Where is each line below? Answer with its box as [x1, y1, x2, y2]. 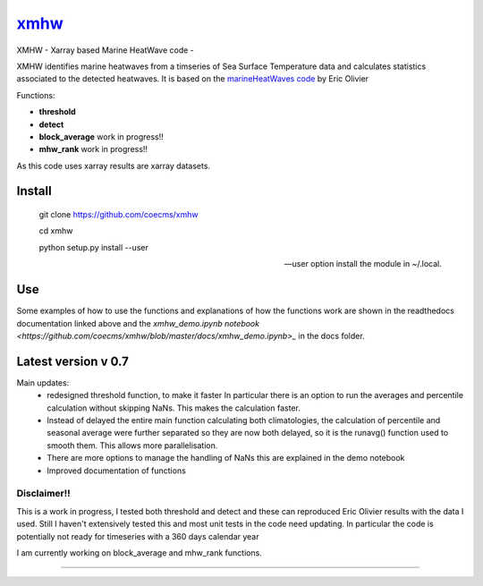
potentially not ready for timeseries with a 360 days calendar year [16, 531, 259, 541]
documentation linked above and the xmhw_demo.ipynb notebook [16, 318, 259, 328]
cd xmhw [38, 225, 73, 236]
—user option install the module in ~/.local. [284, 259, 442, 269]
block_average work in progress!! [38, 131, 165, 142]
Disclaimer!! [16, 488, 71, 500]
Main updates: [16, 377, 70, 388]
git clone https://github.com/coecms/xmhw [38, 209, 199, 220]
